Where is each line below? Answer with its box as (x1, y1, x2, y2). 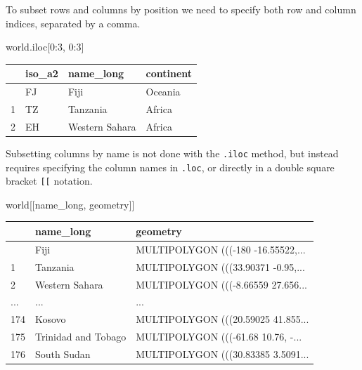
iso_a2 (25, 66, 58, 81)
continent (146, 66, 193, 81)
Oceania (146, 84, 181, 99)
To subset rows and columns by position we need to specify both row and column (6, 2, 356, 16)
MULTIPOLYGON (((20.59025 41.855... (136, 312, 309, 326)
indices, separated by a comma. (6, 15, 141, 30)
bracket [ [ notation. (6, 173, 93, 188)
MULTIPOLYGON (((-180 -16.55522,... (136, 242, 306, 256)
